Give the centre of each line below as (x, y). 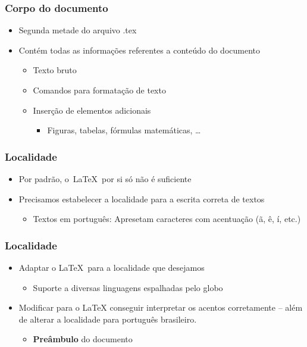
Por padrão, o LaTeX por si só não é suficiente (105, 179)
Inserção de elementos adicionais (92, 110)
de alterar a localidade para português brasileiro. (108, 319)
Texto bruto (55, 70)
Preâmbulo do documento (83, 339)
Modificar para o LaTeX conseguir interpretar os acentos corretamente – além (161, 307)
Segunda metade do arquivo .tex (78, 30)
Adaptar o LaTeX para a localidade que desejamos (112, 267)
